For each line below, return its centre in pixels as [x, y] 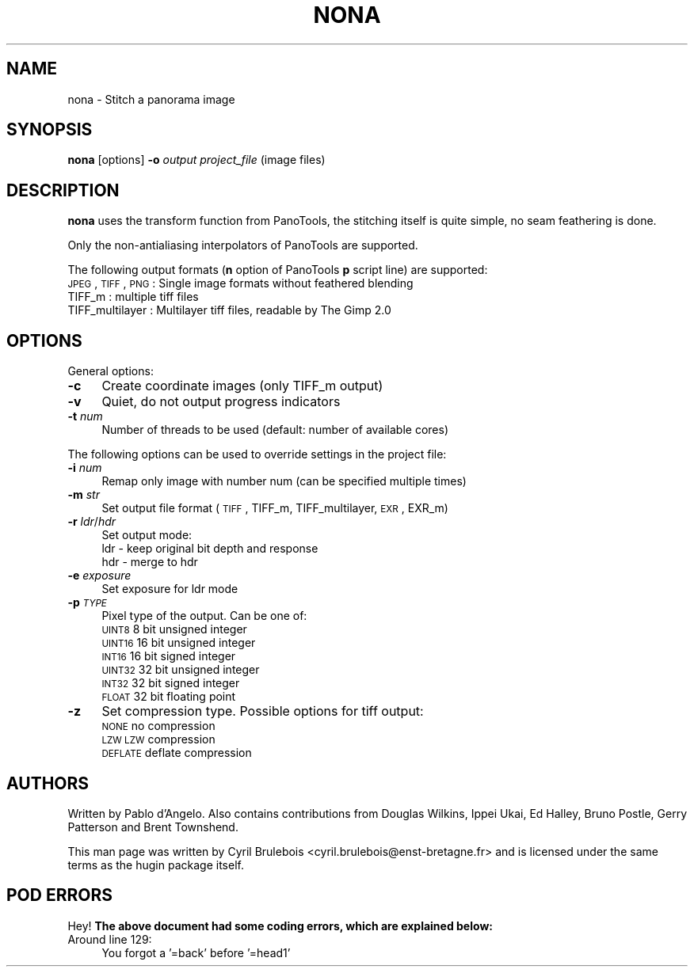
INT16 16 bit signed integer [169, 656]
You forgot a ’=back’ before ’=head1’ [196, 952]
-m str [84, 495]
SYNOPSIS [50, 130]
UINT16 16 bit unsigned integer [179, 643]
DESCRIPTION [63, 190]
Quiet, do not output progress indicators [221, 402]
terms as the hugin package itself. [156, 865]
